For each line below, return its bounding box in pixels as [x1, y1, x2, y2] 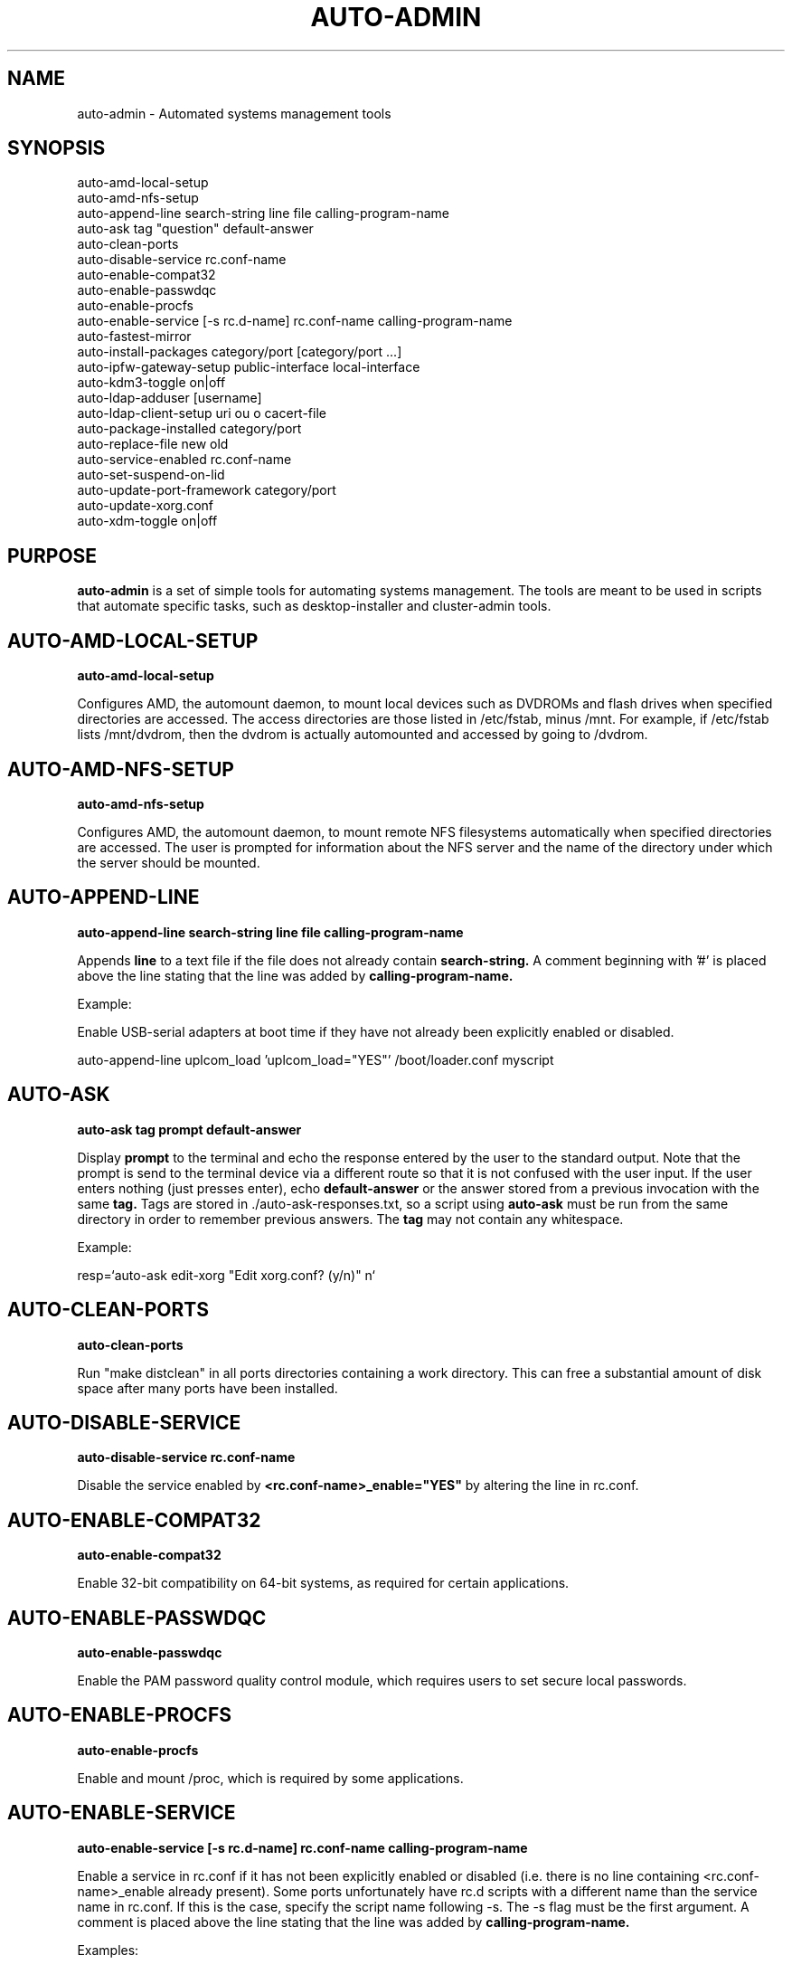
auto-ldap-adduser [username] [77, 390, 262, 406]
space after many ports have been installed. [77, 1380, 338, 1396]
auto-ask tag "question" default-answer [77, 221, 314, 237]
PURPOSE [7, 544, 98, 567]
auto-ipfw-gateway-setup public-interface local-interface [77, 359, 420, 375]
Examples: [77, 1941, 139, 1958]
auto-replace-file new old [77, 436, 229, 452]
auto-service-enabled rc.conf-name [77, 451, 292, 468]
